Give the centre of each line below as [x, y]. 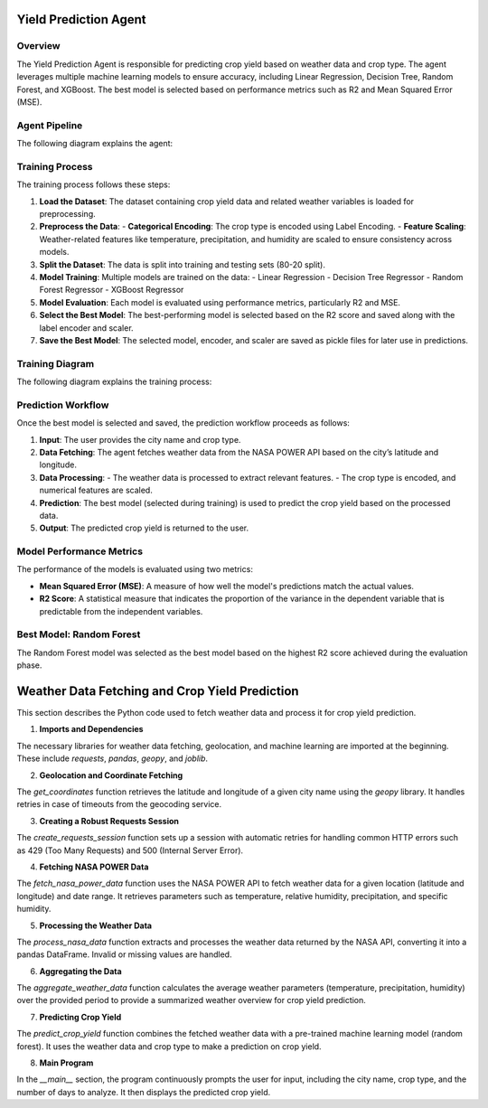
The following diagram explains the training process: [114, 382]
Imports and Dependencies [91, 729]
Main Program [66, 1063]
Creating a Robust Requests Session [109, 821]
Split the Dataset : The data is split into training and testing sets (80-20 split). [182, 264]
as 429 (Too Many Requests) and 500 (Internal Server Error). [130, 850]
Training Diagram [56, 363]
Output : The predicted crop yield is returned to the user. [144, 528]
